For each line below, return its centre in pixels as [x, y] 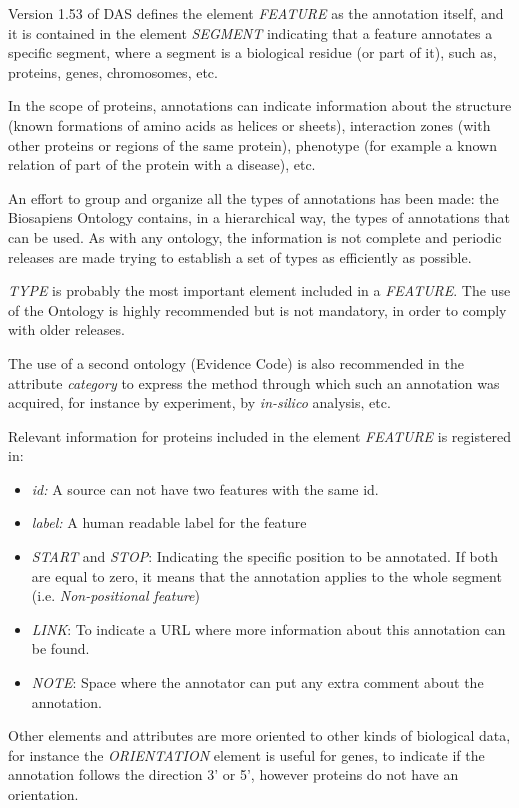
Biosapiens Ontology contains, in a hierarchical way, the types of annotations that [259, 217]
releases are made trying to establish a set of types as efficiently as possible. [240, 256]
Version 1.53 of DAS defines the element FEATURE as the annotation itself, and [256, 13]
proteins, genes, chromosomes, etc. [113, 71]
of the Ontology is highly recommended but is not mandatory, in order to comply [257, 309]
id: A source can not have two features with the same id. [205, 488]
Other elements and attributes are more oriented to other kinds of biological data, [259, 735]
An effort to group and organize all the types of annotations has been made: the [253, 197]
